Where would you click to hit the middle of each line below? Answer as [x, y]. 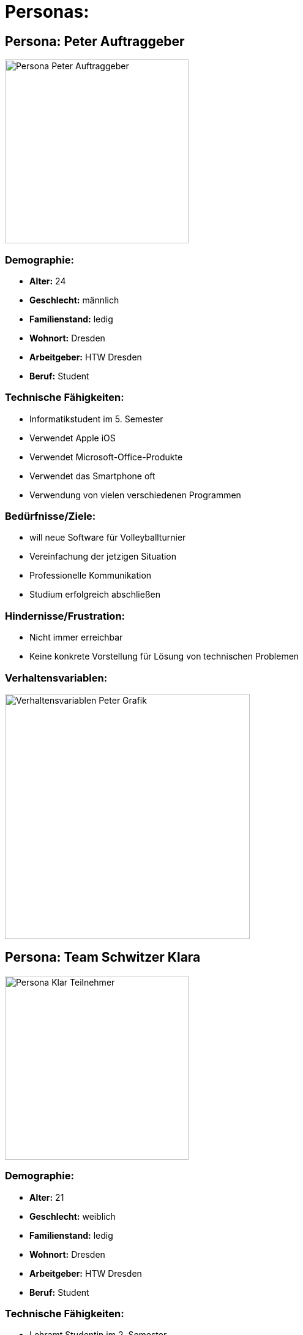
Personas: [47, 12]
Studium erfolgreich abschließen [95, 595]
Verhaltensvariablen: [56, 678]
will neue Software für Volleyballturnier [108, 538]
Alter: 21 [47, 1197]
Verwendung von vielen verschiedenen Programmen [135, 495]
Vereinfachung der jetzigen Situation [103, 557]
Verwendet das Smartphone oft [92, 476]
